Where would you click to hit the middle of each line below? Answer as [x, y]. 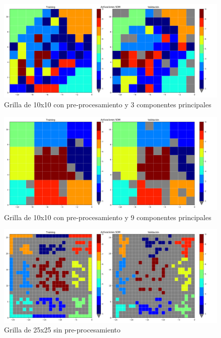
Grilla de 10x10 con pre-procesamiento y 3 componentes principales [108, 105]
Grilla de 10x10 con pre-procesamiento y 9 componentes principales [108, 217]
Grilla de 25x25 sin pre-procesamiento [62, 330]
